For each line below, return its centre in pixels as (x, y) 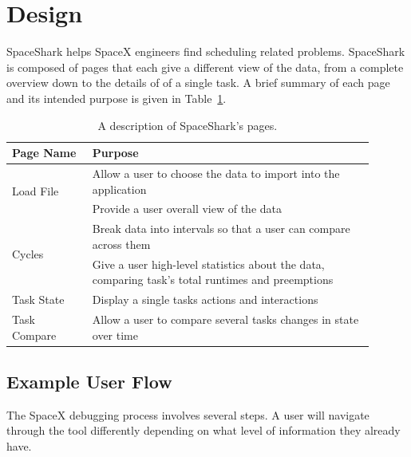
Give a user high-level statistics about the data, (208, 264)
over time (115, 335)
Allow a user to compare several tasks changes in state (225, 319)
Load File (36, 191)
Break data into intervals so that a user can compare (221, 228)
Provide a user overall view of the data (187, 209)
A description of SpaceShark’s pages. (188, 125)
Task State (38, 299)
